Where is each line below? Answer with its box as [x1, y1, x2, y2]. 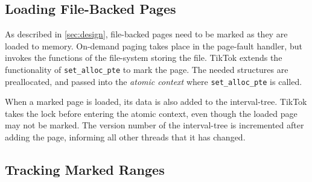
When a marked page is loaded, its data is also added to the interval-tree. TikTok [5, 95, 307, 108]
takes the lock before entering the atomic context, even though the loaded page [5, 107, 298, 119]
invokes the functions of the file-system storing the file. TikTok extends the [5, 51, 282, 64]
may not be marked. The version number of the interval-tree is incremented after [5, 119, 304, 131]
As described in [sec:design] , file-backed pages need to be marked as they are [5, 28, 288, 40]
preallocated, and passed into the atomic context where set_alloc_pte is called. [5, 75, 302, 87]
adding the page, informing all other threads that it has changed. [5, 131, 246, 143]
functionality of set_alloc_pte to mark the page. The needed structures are [5, 63, 288, 75]
